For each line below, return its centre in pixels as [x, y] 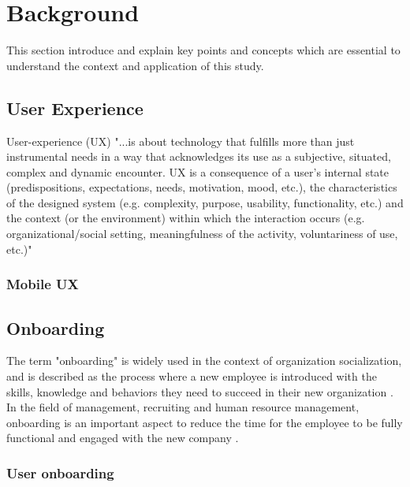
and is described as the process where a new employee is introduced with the [192, 375]
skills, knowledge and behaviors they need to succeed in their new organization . [200, 391]
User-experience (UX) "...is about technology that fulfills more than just [181, 141]
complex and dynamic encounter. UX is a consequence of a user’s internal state [198, 171]
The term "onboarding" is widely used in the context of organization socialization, [204, 361]
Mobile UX [43, 284]
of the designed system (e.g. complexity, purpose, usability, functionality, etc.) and [205, 202]
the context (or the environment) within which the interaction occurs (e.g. [186, 218]
